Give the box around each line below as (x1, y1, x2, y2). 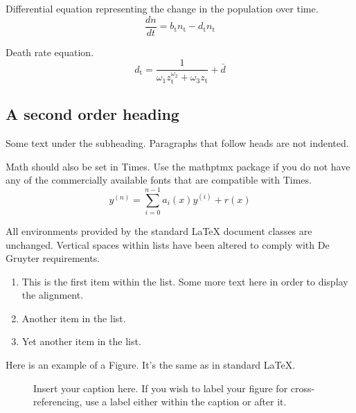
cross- (290, 380, 315, 395)
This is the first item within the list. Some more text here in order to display (21, 274, 348, 288)
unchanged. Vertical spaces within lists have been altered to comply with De (6, 237, 330, 252)
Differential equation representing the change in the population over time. (6, 1, 319, 15)
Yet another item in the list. (21, 334, 141, 349)
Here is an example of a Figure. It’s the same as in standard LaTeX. (6, 358, 296, 372)
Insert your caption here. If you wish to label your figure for (33, 380, 288, 395)
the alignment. (21, 288, 84, 302)
